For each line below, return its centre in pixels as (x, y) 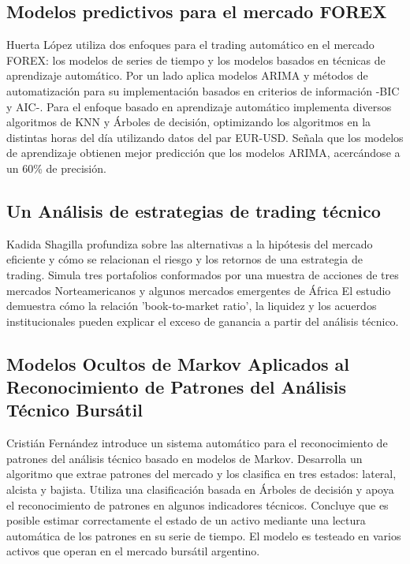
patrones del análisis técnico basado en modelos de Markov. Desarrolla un (184, 458)
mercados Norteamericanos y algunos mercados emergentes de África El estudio (199, 290)
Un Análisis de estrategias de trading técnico (194, 210)
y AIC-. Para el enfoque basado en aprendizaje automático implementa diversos (199, 106)
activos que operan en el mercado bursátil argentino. (133, 551)
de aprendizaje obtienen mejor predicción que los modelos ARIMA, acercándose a (203, 153)
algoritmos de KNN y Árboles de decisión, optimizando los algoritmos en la (189, 122)
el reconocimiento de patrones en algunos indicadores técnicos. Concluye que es (198, 504)
